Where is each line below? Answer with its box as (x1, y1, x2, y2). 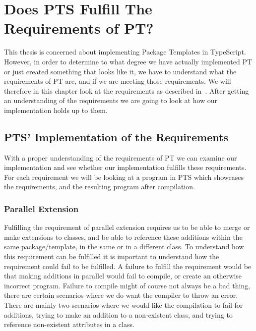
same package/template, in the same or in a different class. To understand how (4, 241, 244, 252)
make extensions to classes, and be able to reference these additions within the (4, 231, 243, 242)
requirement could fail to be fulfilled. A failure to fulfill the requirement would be (4, 261, 252, 271)
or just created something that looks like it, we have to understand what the (4, 66, 237, 76)
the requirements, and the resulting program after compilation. (4, 181, 195, 192)
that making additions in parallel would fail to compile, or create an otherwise (4, 271, 242, 281)
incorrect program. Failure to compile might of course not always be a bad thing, (4, 280, 251, 290)
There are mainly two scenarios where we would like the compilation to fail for (4, 300, 243, 310)
